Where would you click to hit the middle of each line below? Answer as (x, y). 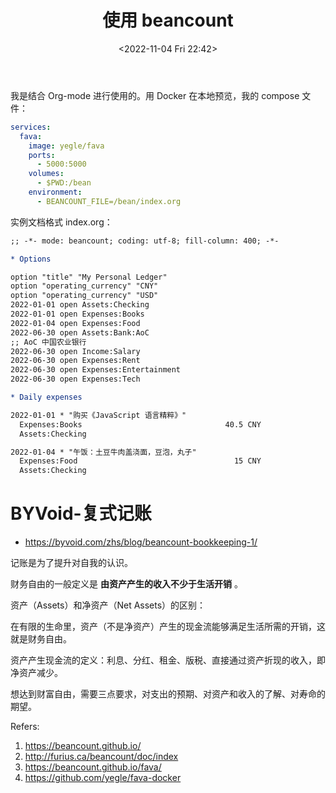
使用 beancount (168, 20)
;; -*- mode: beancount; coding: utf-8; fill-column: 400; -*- (145, 241)
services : (31, 127)
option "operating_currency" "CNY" (84, 286)
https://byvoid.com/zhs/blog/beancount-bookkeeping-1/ (141, 542)
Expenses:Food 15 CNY (140, 461)
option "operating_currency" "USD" (84, 296)
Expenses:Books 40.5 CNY (140, 424)
